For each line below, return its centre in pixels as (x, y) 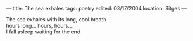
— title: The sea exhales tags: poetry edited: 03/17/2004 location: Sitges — (96, 8)
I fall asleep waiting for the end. (44, 32)
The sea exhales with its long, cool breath (56, 19)
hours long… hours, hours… (39, 26)
